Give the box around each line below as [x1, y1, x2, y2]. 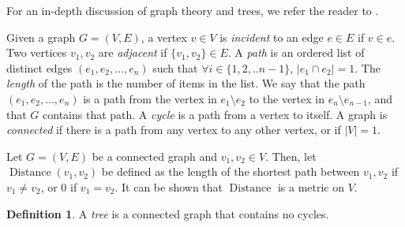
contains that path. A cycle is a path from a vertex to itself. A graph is [43, 106, 388, 122]
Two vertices [6, 44, 67, 61]
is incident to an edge [219, 28, 324, 45]
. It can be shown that [114, 178, 223, 195]
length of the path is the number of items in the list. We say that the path [6, 75, 366, 91]
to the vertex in [249, 90, 324, 106]
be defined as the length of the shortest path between [101, 163, 360, 180]
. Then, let [265, 147, 317, 164]
